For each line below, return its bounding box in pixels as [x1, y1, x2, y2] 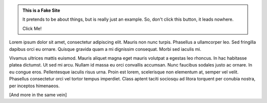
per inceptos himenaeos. [9, 83, 60, 89]
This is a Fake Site [22, 7, 60, 13]
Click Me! [22, 25, 42, 32]
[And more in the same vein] [9, 92, 67, 98]
